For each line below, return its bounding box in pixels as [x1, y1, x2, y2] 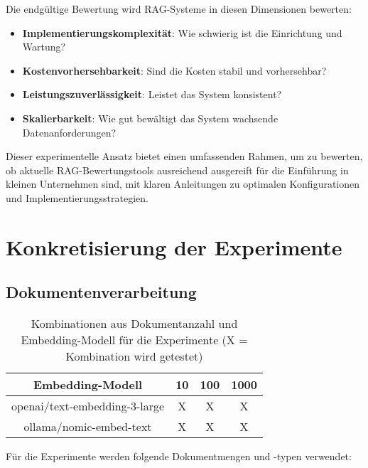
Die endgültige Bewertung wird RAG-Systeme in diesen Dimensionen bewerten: [6, 1, 352, 16]
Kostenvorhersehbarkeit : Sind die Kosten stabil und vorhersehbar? [22, 63, 327, 78]
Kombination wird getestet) [65, 348, 203, 365]
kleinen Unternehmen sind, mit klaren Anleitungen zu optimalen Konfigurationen [6, 176, 360, 191]
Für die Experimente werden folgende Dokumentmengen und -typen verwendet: [6, 449, 352, 464]
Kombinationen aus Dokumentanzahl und [31, 315, 238, 332]
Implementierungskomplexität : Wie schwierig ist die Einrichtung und [22, 25, 342, 40]
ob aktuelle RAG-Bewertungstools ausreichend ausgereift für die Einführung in [6, 162, 349, 177]
